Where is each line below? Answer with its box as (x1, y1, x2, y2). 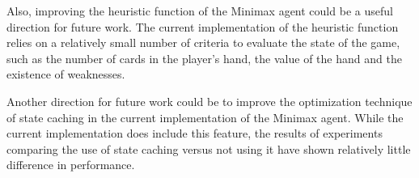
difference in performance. (6, 156, 135, 173)
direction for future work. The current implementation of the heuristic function (6, 18, 399, 35)
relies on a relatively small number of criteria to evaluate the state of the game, (6, 34, 400, 51)
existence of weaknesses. (6, 66, 125, 83)
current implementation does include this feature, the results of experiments (6, 125, 383, 142)
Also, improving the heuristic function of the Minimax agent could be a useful (6, 2, 393, 19)
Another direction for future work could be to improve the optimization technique (6, 92, 413, 109)
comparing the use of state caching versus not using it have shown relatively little (6, 140, 411, 157)
